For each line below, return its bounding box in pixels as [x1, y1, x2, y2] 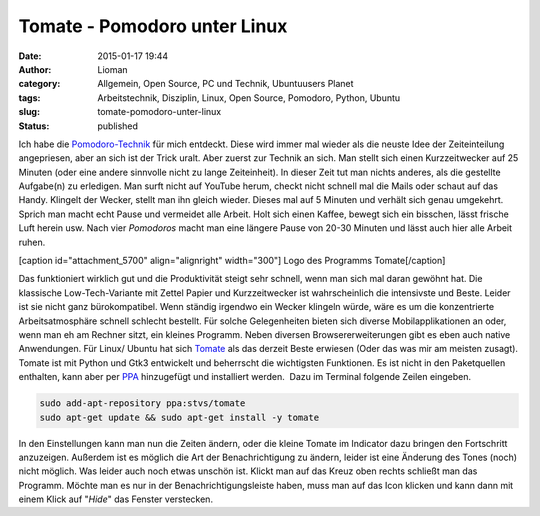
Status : [18, 120, 50, 132]
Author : [18, 63, 52, 75]
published [97, 120, 139, 132]
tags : [18, 91, 41, 104]
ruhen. [18, 236, 46, 248]
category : [18, 78, 61, 90]
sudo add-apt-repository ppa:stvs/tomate [39, 398, 246, 409]
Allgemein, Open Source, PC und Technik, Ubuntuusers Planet [97, 78, 354, 90]
